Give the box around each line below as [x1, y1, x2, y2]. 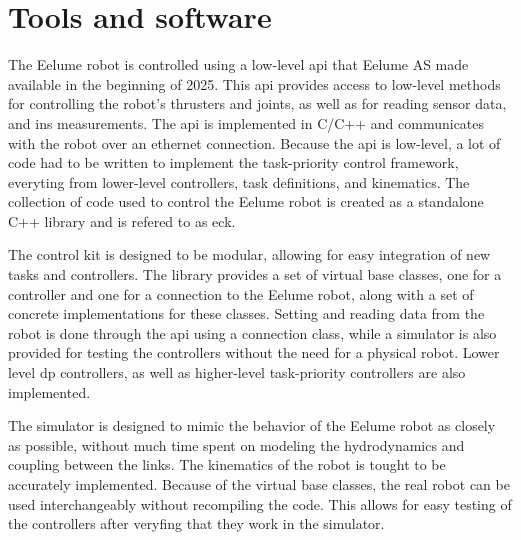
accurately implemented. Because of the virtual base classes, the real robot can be [8, 474, 510, 494]
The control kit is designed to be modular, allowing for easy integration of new [8, 244, 491, 265]
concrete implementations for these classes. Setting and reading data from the [8, 303, 485, 324]
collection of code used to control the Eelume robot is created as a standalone [8, 191, 484, 212]
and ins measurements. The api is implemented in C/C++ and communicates [8, 112, 485, 133]
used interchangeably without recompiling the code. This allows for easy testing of [8, 493, 512, 514]
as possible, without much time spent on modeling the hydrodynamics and [8, 434, 465, 455]
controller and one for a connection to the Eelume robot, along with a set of [8, 283, 474, 304]
